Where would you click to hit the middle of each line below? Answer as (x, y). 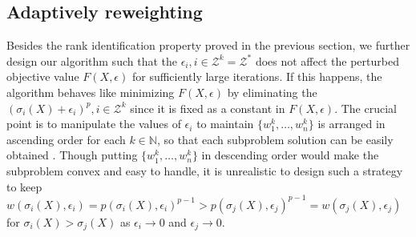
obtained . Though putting (72, 155)
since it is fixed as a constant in (208, 108)
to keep (24, 186)
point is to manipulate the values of (94, 124)
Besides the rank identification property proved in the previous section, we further (208, 45)
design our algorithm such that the (92, 60)
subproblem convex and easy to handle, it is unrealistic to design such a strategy (205, 170)
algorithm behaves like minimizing (91, 92)
